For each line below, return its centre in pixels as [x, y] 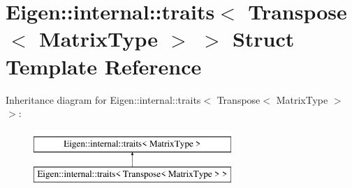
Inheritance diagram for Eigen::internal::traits [103, 99]
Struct [263, 39]
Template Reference [104, 66]
